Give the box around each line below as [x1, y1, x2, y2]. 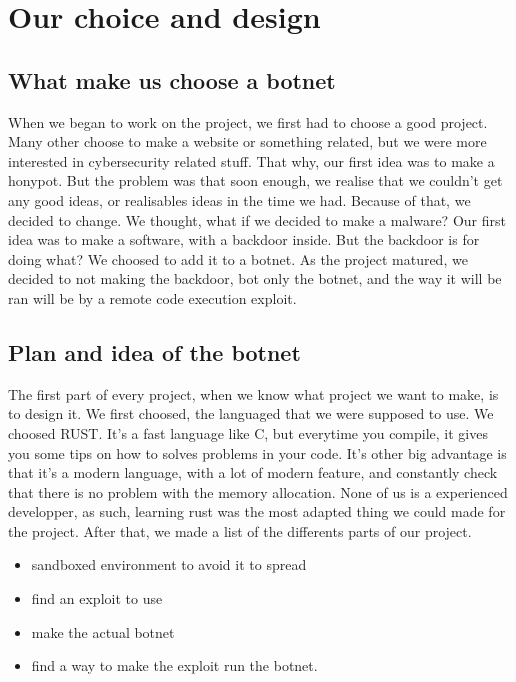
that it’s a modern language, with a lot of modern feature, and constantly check [8, 462, 498, 483]
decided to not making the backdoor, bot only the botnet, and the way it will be [8, 268, 502, 289]
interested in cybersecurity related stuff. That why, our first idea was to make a [8, 150, 495, 171]
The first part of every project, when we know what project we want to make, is [8, 383, 499, 404]
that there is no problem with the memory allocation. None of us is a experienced [8, 481, 508, 502]
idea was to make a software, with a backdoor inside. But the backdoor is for [8, 229, 480, 250]
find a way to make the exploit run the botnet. [31, 655, 318, 676]
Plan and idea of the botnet [8, 336, 301, 367]
